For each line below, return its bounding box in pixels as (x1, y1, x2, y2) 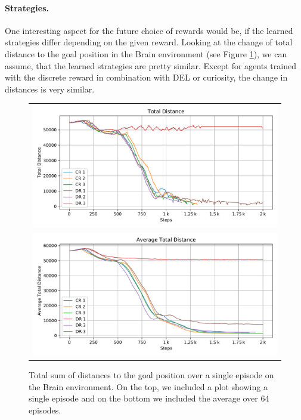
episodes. (29, 403, 61, 416)
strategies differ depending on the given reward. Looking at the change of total (5, 36, 293, 48)
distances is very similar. (5, 82, 95, 95)
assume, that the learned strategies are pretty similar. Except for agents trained (5, 59, 296, 72)
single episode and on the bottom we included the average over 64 (29, 392, 269, 404)
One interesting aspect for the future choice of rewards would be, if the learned (5, 24, 293, 36)
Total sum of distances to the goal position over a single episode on (29, 369, 274, 381)
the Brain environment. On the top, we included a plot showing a (29, 380, 268, 393)
